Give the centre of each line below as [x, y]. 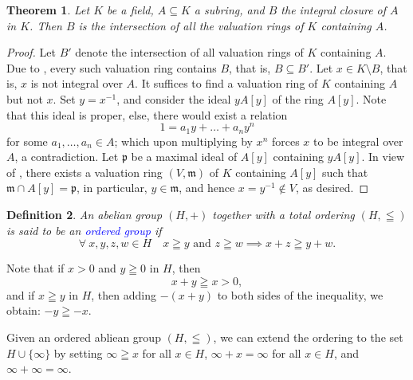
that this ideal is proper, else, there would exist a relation [147, 114]
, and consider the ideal [174, 98]
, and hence [207, 188]
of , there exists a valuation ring [85, 172]
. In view [383, 157]
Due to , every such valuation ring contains [112, 67]
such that [345, 172]
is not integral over [77, 83]
